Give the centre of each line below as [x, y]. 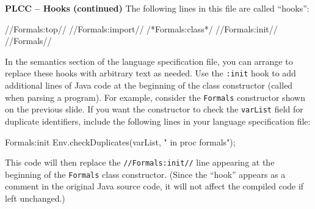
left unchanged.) [35, 198]
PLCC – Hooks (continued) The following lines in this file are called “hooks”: [157, 8]
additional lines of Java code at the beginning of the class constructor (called [149, 85]
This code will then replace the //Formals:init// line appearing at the [140, 162]
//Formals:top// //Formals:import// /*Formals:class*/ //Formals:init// [141, 28]
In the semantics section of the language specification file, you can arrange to [149, 61]
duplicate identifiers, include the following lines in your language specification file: [158, 121]
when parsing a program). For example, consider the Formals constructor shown [155, 97]
